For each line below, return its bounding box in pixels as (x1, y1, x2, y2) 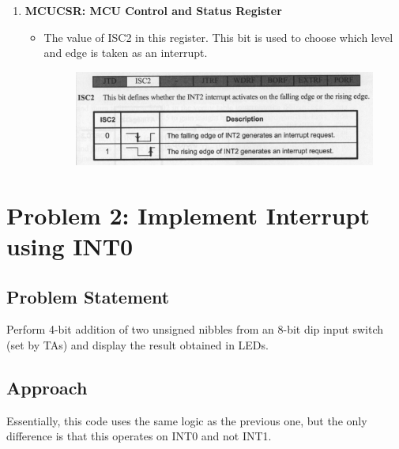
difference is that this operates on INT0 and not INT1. (6, 428, 272, 444)
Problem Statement (6, 284, 170, 308)
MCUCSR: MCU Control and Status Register (24, 2, 282, 18)
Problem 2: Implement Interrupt (6, 198, 371, 231)
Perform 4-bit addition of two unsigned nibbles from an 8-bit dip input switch (6, 321, 383, 338)
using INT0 (6, 229, 134, 262)
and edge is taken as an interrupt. (43, 44, 208, 61)
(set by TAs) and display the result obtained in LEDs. (6, 336, 269, 353)
